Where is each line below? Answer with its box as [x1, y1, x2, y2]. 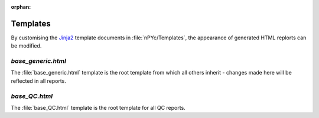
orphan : [11, 4, 31, 10]
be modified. [11, 42, 42, 49]
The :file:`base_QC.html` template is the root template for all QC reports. [11, 104, 185, 111]
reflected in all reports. [11, 77, 66, 85]
